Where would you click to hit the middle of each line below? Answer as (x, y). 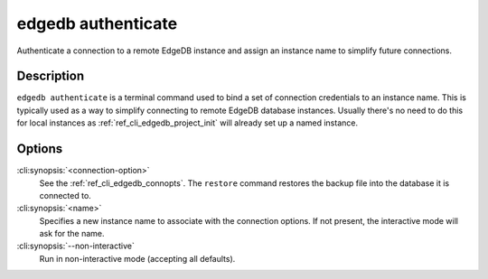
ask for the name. (72, 234)
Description (51, 76)
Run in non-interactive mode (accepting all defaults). (137, 258)
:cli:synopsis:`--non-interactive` (75, 246)
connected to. (66, 195)
